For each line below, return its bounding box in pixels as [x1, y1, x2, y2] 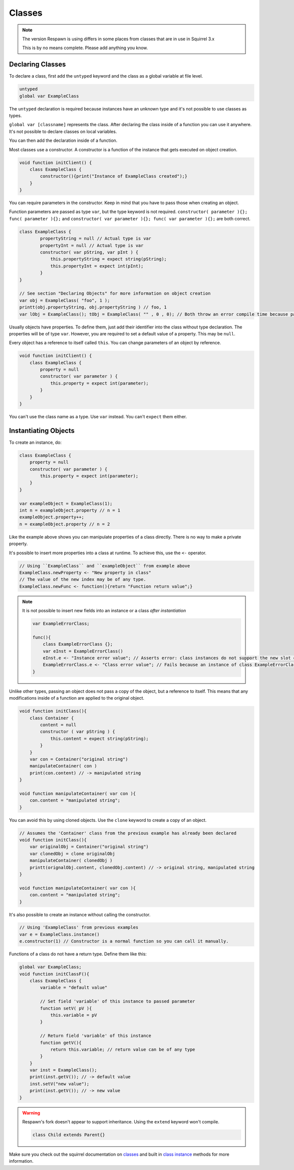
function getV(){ [40, 1040, 82, 1045]
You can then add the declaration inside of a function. [9, 137, 118, 143]
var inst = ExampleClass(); [29, 1067, 98, 1073]
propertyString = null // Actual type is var [40, 236, 151, 242]
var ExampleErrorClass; [32, 621, 90, 626]
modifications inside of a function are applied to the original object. [9, 695, 145, 701]
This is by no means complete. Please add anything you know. [22, 45, 148, 51]
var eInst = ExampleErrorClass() [43, 648, 123, 654]
